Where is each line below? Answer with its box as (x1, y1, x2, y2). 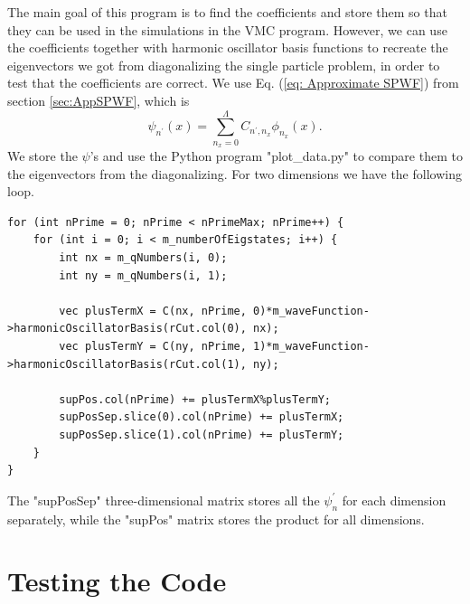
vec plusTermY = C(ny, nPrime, (59, 340, 247, 354)
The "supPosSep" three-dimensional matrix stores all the (7, 490, 320, 509)
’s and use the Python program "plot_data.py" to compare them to (89, 146, 463, 165)
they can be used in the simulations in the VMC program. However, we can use (7, 20, 447, 39)
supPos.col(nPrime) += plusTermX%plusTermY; (59, 392, 331, 406)
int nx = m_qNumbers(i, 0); (59, 251, 228, 265)
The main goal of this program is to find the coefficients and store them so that (7, 3, 447, 21)
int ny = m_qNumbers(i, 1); (59, 269, 228, 282)
